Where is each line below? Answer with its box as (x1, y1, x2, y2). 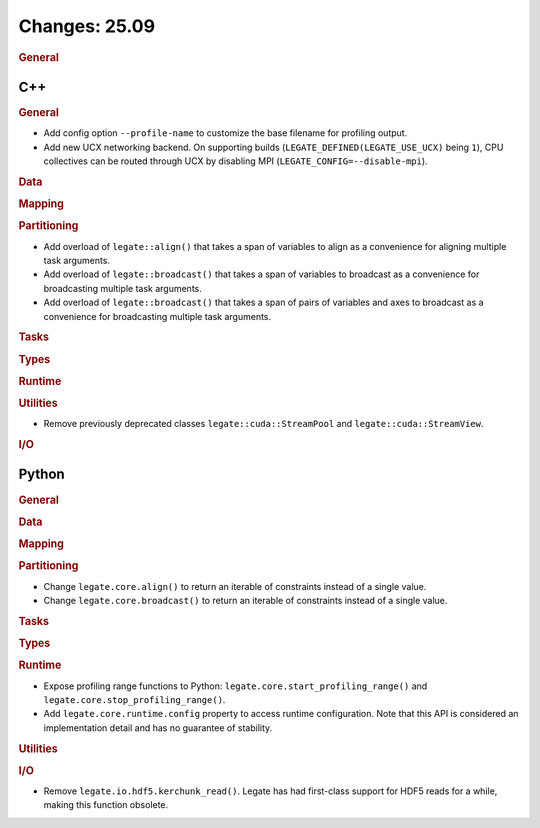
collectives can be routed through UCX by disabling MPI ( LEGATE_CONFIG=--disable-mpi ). (43, 155, 429, 167)
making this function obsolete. (43, 799, 169, 811)
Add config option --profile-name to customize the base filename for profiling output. (43, 127, 408, 139)
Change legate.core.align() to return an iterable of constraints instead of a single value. (43, 580, 427, 592)
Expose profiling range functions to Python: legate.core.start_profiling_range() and (43, 680, 428, 692)
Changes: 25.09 (18, 15, 155, 37)
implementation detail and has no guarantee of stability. (43, 721, 273, 734)
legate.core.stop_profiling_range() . (43, 693, 226, 705)
